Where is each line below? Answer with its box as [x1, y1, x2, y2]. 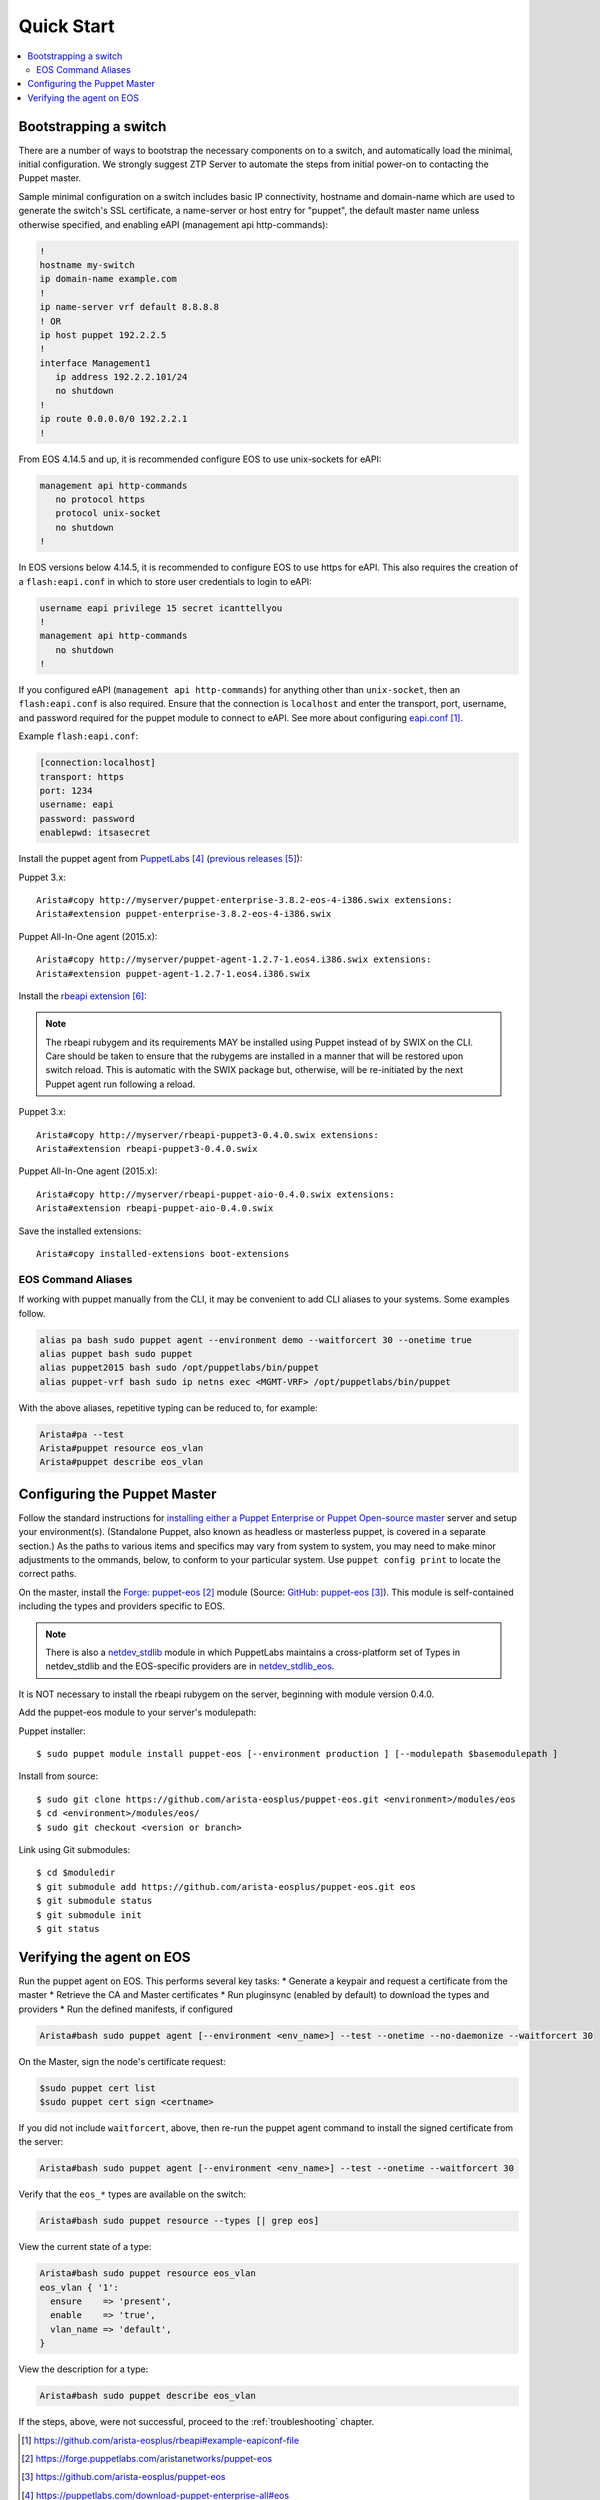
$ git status [36, 1923, 100, 1934]
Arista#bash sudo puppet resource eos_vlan [39, 2268, 257, 2279]
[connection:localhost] [39, 757, 157, 769]
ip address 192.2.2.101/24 [55, 371, 188, 383]
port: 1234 [39, 785, 93, 797]
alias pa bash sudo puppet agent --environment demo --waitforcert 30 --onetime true [39, 1334, 472, 1345]
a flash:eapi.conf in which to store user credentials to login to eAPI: [18, 575, 312, 587]
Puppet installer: [18, 1725, 86, 1737]
